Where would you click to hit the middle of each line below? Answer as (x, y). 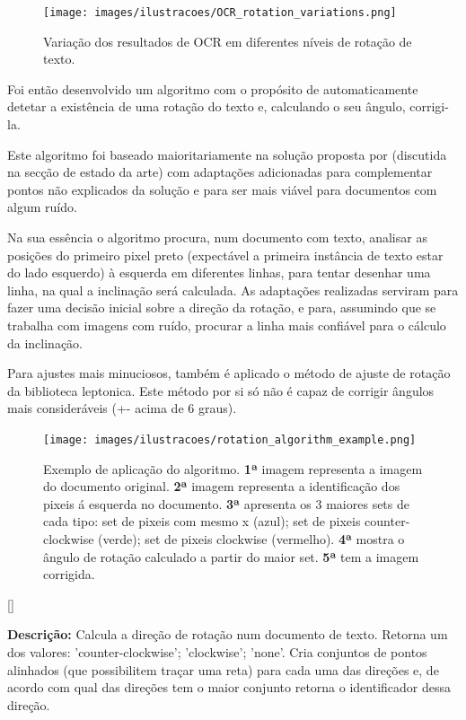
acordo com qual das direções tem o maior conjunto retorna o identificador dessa (229, 687)
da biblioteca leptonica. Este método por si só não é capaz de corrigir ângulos (221, 390)
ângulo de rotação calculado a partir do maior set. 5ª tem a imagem (231, 556)
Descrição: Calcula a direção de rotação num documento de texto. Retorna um (228, 634)
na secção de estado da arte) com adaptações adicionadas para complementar (220, 172)
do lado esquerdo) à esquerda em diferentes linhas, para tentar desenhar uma (219, 272)
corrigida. (69, 574)
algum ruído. (42, 207)
